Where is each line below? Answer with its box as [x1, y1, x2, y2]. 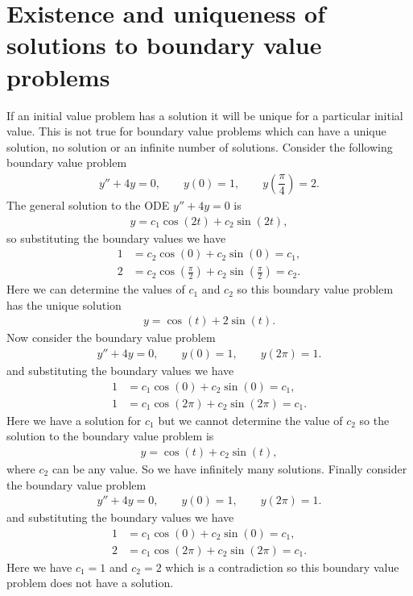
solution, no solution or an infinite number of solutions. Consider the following [6, 138, 393, 155]
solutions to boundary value [6, 28, 322, 61]
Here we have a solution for [6, 411, 142, 428]
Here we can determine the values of [6, 281, 185, 298]
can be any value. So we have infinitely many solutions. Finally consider [52, 460, 407, 477]
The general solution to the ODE [6, 196, 170, 213]
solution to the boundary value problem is [6, 427, 214, 444]
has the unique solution [6, 296, 122, 313]
